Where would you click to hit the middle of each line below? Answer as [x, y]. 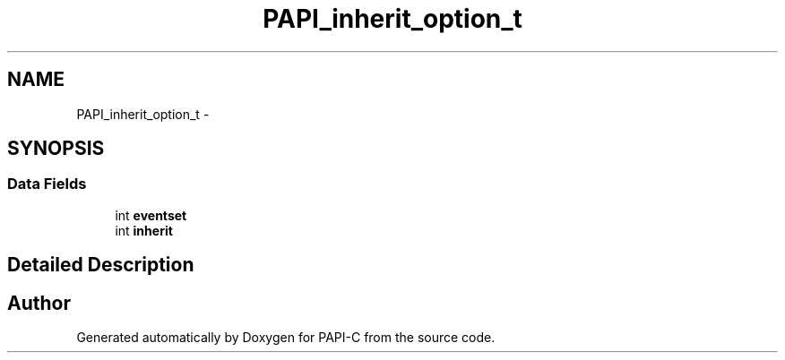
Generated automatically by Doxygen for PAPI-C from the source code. [286, 338]
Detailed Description [101, 265]
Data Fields [47, 184]
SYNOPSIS [56, 149]
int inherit [144, 230]
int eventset [151, 215]
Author [39, 303]
